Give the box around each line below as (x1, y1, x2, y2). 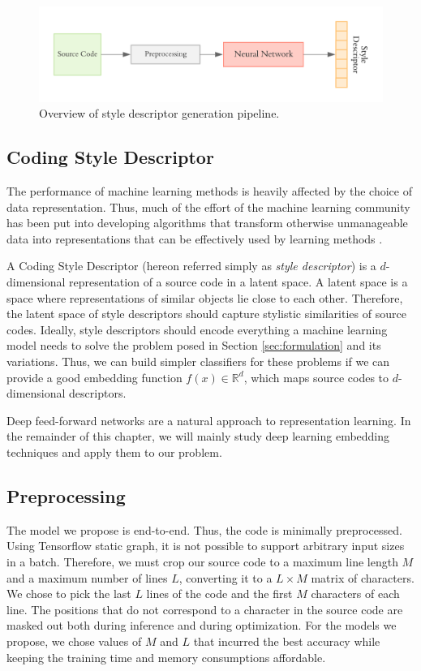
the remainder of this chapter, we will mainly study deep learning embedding (6, 428, 390, 445)
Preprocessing (6, 483, 126, 508)
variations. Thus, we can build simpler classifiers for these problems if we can (6, 353, 390, 370)
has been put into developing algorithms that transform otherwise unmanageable (6, 214, 408, 231)
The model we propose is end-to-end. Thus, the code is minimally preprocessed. (6, 521, 402, 538)
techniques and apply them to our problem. (6, 444, 222, 460)
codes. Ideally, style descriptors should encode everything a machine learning (6, 320, 388, 338)
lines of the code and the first (146, 585, 293, 602)
